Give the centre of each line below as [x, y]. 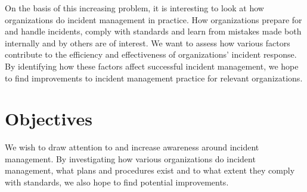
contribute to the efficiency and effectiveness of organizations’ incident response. [151, 54]
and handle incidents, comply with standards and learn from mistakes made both [153, 31]
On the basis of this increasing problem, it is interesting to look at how [134, 8]
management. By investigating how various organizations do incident [130, 158]
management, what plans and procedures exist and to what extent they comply [150, 170]
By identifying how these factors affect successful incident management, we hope [152, 66]
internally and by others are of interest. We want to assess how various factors [148, 43]
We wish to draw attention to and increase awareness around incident [132, 147]
